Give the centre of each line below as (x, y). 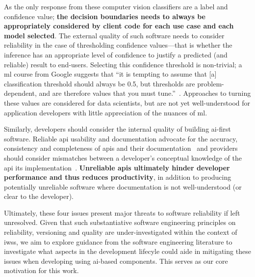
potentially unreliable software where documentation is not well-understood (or (123, 186)
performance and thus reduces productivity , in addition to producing (118, 177)
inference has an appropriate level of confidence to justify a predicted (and (116, 54)
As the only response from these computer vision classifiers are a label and (116, 6)
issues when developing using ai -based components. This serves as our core (116, 261)
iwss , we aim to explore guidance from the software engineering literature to (118, 241)
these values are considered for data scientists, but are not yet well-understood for (127, 102)
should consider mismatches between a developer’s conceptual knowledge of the (123, 157)
